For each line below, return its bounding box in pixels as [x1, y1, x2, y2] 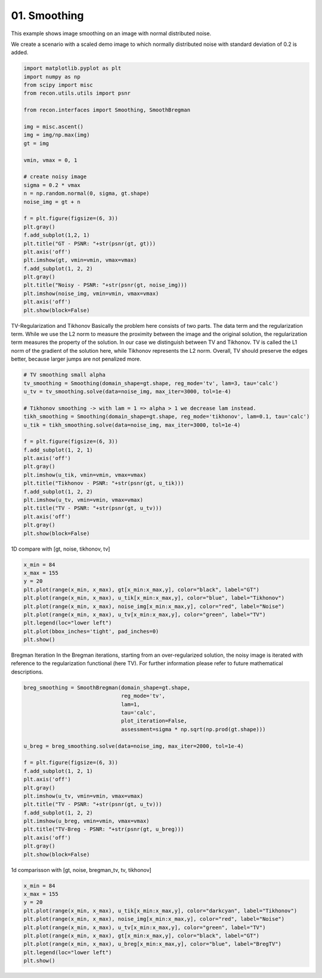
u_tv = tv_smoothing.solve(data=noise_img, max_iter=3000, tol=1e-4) [23, 388, 231, 395]
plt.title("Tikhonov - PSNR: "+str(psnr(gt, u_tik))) [23, 480, 184, 487]
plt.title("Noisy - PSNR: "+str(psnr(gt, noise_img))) [23, 282, 187, 288]
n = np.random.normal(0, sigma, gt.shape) [23, 190, 150, 197]
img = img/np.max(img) [23, 132, 90, 138]
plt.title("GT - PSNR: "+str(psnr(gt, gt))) [23, 240, 156, 247]
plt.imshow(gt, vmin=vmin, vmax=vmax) [23, 257, 137, 263]
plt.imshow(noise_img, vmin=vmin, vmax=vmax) [23, 290, 159, 297]
